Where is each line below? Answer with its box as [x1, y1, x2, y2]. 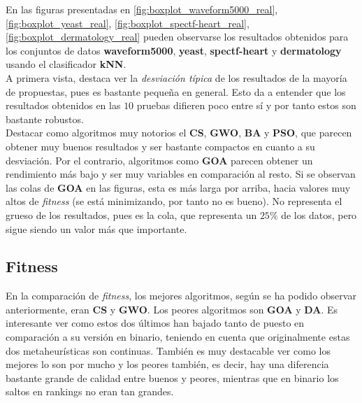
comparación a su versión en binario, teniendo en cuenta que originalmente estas [6, 330, 350, 344]
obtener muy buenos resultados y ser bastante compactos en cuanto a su [6, 139, 315, 153]
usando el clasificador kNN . [6, 57, 126, 71]
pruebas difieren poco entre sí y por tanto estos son [136, 98, 356, 113]
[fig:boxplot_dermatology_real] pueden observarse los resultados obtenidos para [6, 29, 349, 44]
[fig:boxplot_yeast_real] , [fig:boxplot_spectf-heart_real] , [6, 15, 249, 30]
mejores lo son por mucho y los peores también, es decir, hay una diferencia [6, 357, 329, 372]
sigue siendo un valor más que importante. [6, 221, 187, 236]
